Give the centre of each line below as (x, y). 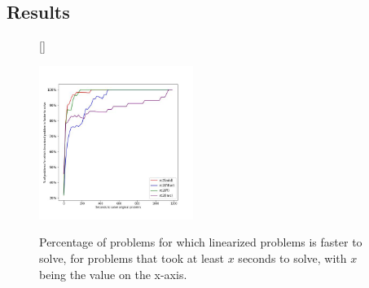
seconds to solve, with (292, 257)
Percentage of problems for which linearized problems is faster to (201, 242)
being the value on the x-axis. (113, 274)
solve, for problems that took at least (132, 257)
